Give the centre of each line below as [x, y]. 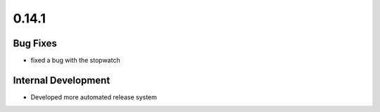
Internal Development [62, 80]
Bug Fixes [35, 43]
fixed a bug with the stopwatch [75, 61]
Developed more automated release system [94, 97]
